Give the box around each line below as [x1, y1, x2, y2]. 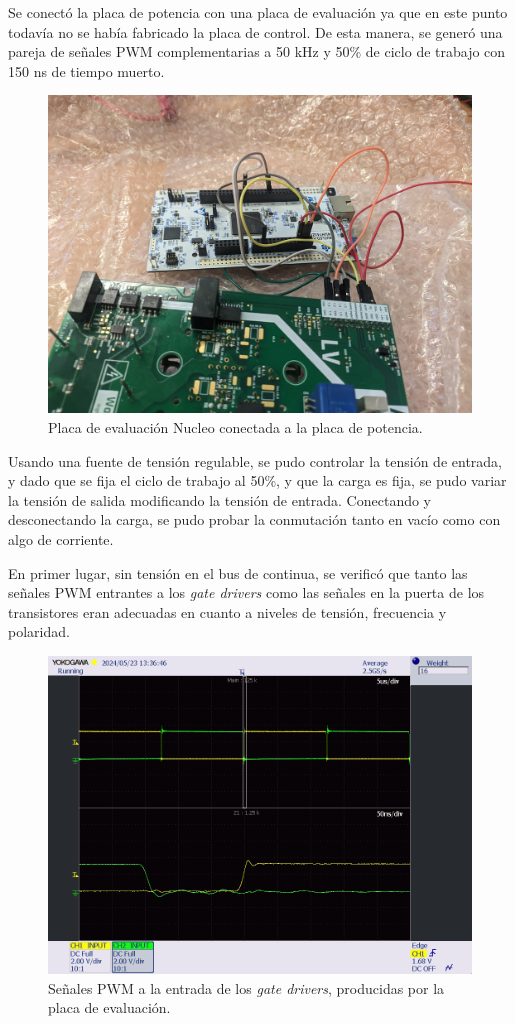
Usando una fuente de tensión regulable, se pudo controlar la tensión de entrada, [8, 450, 502, 471]
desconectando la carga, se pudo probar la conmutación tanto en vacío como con [8, 509, 501, 530]
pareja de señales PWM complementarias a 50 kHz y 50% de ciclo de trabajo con [8, 41, 506, 62]
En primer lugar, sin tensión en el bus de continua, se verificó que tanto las [8, 562, 468, 583]
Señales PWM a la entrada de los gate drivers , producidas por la [48, 977, 445, 998]
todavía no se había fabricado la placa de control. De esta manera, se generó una [8, 21, 503, 42]
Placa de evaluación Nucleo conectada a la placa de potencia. [48, 416, 423, 437]
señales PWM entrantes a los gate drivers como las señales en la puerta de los [8, 582, 485, 603]
